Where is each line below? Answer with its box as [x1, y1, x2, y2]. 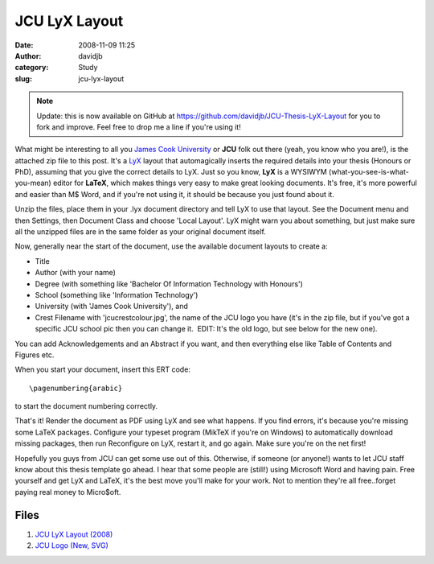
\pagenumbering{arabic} [29, 383, 123, 393]
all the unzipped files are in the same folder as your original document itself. [14, 227, 267, 237]
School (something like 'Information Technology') [35, 290, 199, 299]
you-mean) [14, 178, 51, 188]
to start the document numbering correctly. [14, 401, 158, 411]
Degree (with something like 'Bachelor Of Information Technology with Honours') [35, 278, 303, 289]
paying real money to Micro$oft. [14, 487, 121, 496]
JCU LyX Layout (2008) [35, 529, 113, 539]
